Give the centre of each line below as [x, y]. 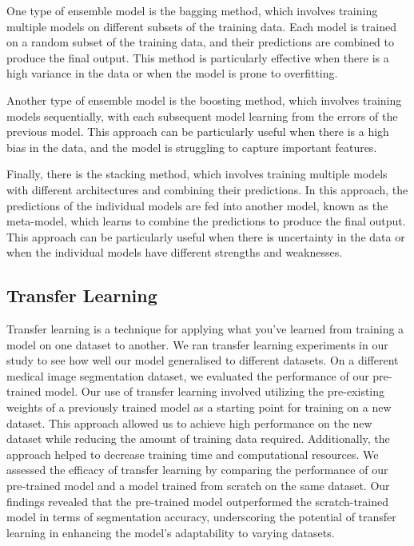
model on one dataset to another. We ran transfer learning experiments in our [197, 344]
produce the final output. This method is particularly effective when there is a [198, 57]
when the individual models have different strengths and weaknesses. [175, 252]
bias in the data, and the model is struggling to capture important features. [192, 147]
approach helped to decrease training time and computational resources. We [193, 454]
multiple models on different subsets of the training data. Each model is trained [201, 26]
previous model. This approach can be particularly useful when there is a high [198, 132]
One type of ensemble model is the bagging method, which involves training [192, 10]
